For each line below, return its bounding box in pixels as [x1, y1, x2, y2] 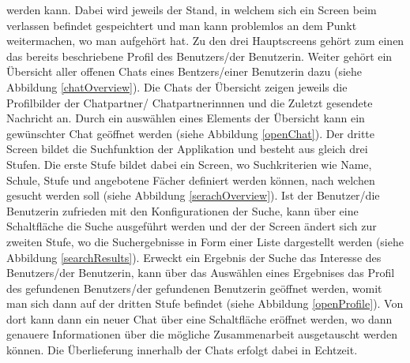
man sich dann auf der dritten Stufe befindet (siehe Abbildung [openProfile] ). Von [6, 295, 404, 312]
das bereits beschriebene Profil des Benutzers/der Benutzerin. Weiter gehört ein [6, 47, 393, 64]
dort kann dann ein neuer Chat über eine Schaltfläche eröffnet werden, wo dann [6, 310, 393, 327]
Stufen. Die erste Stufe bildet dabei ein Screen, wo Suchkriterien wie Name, [6, 155, 372, 172]
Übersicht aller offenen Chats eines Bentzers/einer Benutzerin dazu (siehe [6, 63, 363, 80]
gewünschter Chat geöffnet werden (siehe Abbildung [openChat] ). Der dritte [6, 125, 375, 141]
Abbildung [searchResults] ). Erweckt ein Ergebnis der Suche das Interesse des [6, 249, 382, 265]
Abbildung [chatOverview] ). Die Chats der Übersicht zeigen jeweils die [6, 78, 348, 95]
